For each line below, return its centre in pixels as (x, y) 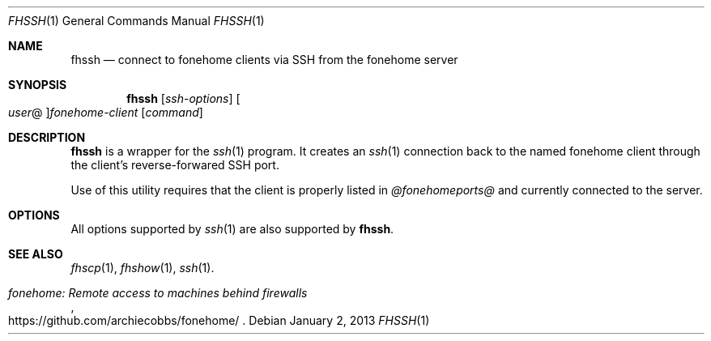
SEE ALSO (36, 254)
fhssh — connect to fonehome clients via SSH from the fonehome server (264, 60)
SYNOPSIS (38, 85)
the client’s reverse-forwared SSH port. (175, 165)
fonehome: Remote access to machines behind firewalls (158, 293)
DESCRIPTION (47, 137)
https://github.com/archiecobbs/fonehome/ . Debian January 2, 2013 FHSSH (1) (219, 320)
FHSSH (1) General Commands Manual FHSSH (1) (136, 21)
